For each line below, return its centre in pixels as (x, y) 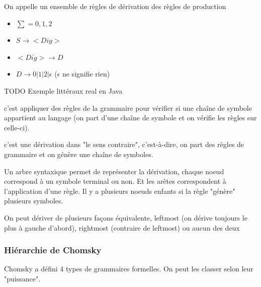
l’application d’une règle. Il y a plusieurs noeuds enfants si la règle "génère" (120, 191)
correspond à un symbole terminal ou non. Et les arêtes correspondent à (115, 181)
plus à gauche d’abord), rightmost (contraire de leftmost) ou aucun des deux (122, 227)
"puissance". (22, 278)
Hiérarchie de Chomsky (53, 250)
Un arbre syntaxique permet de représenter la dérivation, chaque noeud (114, 171)
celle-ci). (17, 127)
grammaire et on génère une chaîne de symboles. (79, 154)
